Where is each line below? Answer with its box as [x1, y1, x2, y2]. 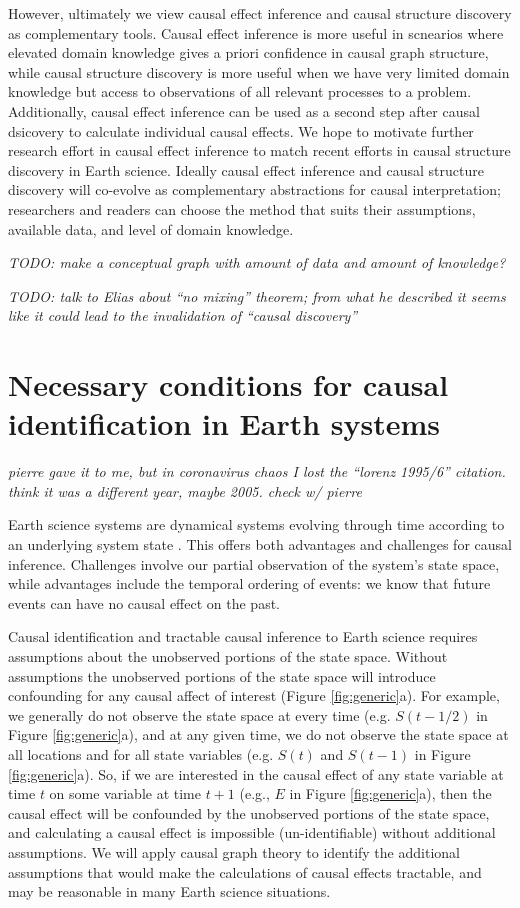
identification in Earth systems [8, 403, 441, 444]
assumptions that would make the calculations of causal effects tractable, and [8, 861, 482, 882]
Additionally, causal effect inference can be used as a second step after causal [8, 100, 480, 121]
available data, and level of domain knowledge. [8, 218, 294, 239]
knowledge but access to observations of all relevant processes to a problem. [8, 81, 472, 102]
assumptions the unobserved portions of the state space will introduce [8, 665, 436, 686]
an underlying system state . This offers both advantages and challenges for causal [8, 534, 512, 554]
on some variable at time [49, 783, 201, 804]
